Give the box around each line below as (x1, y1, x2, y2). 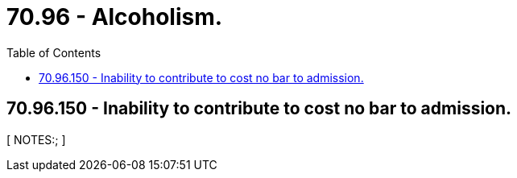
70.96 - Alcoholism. (6, 3, 223, 31)
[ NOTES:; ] (6, 132, 66, 147)
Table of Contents (6, 45, 101, 60)
